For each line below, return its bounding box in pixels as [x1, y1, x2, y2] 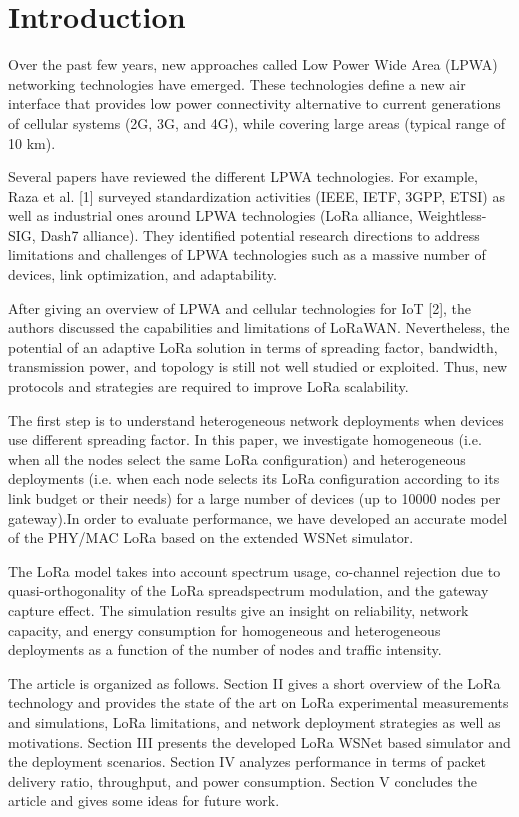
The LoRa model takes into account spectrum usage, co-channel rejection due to [8, 560, 501, 581]
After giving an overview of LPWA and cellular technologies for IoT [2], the [8, 297, 472, 318]
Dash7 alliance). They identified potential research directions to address [40, 224, 480, 245]
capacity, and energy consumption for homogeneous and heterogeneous [8, 619, 441, 640]
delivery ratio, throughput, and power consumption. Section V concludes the [8, 770, 477, 791]
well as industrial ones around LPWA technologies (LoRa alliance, [8, 205, 413, 226]
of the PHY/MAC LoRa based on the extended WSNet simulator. [8, 527, 414, 548]
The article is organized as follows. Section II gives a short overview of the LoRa [8, 672, 501, 693]
